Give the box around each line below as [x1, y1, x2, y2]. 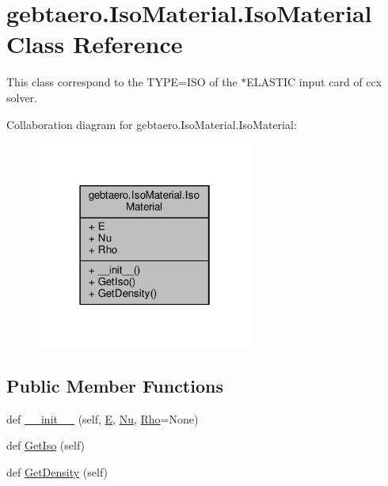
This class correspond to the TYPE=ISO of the [6, 74, 238, 90]
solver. [6, 89, 38, 105]
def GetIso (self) [6, 437, 86, 454]
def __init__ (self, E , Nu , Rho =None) [6, 410, 199, 427]
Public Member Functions [6, 373, 223, 397]
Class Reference [6, 28, 183, 60]
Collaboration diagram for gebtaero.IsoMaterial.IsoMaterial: [6, 116, 297, 132]
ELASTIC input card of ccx [246, 74, 382, 90]
